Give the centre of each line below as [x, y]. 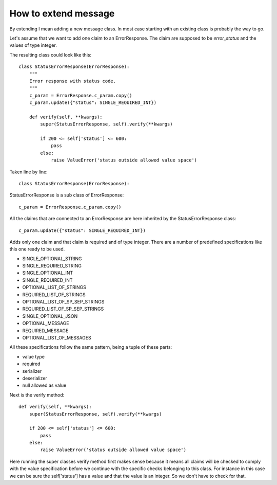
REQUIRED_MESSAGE [45, 330]
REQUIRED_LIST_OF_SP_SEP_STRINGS [63, 309]
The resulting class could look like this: [51, 55]
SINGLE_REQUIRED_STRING [52, 266]
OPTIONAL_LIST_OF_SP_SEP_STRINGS [63, 302]
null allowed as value [44, 385]
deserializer [35, 378]
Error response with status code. [73, 81]
